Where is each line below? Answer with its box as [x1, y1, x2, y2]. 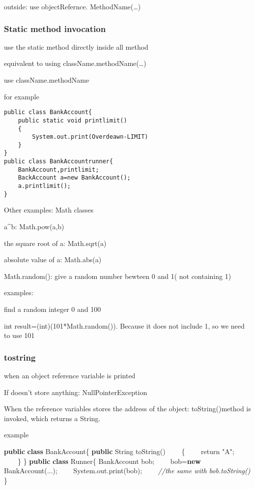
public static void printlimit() [18, 117, 127, 124]
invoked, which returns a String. [4, 413, 101, 423]
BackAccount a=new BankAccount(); [18, 174, 131, 182]
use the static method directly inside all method [4, 41, 148, 52]
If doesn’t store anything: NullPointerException [4, 387, 147, 397]
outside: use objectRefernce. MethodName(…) [4, 1, 141, 11]
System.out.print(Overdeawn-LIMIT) [32, 133, 148, 141]
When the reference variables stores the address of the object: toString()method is [4, 403, 251, 414]
